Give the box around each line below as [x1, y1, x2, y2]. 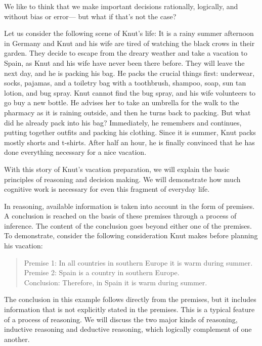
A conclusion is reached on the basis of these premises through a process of [4, 210, 237, 221]
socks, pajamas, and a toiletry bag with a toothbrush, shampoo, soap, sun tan [4, 77, 246, 88]
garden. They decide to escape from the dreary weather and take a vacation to [4, 48, 247, 58]
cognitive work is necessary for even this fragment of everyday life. [4, 184, 210, 194]
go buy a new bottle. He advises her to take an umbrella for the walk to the [4, 97, 239, 108]
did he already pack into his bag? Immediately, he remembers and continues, [4, 117, 242, 127]
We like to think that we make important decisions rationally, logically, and [4, 1, 238, 11]
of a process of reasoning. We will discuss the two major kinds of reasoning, [4, 314, 238, 324]
